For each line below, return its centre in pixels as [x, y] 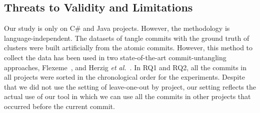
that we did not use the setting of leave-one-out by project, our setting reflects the [130, 86]
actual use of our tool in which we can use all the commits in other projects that [127, 96]
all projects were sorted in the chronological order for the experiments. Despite [124, 77]
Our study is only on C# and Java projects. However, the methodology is [117, 28]
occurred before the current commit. [59, 106]
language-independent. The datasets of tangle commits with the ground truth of [127, 38]
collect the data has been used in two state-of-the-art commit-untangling [115, 57]
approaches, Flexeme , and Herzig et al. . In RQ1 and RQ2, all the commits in [125, 67]
